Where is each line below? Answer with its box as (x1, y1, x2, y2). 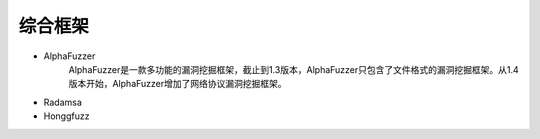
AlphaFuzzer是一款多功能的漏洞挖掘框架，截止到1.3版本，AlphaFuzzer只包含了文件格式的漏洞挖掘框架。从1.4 (68, 63, 519, 75)
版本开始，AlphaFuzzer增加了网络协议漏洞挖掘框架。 (68, 78, 287, 90)
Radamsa (43, 96, 82, 108)
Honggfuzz (43, 110, 90, 122)
